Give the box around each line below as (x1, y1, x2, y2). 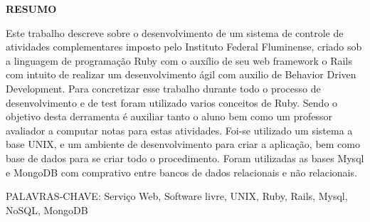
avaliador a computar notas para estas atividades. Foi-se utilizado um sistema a (6, 122, 353, 137)
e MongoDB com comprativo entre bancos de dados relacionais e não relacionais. (6, 164, 357, 179)
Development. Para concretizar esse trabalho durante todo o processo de (6, 80, 321, 95)
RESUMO (6, 1, 57, 16)
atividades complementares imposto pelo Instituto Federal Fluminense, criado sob (6, 39, 362, 54)
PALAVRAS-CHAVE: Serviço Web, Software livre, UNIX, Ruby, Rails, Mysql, (6, 189, 348, 203)
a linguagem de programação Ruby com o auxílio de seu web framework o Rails (6, 53, 352, 68)
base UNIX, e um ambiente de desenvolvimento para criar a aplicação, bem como (6, 137, 360, 152)
